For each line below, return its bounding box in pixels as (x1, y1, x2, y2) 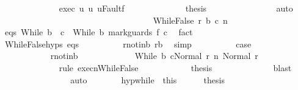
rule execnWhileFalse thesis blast (59, 61, 292, 74)
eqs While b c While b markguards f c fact (4, 26, 193, 38)
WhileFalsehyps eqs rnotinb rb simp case (4, 37, 252, 50)
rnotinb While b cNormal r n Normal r (50, 49, 258, 62)
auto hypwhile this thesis (70, 73, 225, 86)
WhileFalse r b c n (153, 13, 228, 26)
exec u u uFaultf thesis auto (59, 2, 293, 14)
